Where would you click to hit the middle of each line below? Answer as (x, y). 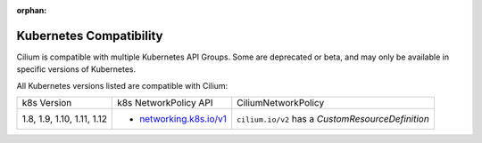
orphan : (32, 10)
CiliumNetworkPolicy (281, 103)
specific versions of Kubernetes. (76, 69)
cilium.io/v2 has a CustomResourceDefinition (333, 119)
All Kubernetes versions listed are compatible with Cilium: (122, 85)
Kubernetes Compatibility (90, 36)
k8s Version (47, 103)
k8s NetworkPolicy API (165, 103)
